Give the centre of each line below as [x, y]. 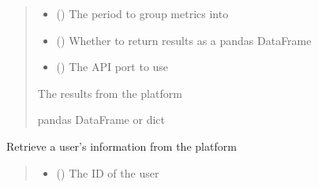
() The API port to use [112, 67]
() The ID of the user [108, 172]
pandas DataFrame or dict [101, 120]
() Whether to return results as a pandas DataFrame [184, 40]
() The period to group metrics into [142, 13]
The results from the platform [110, 93]
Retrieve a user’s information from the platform [122, 146]
